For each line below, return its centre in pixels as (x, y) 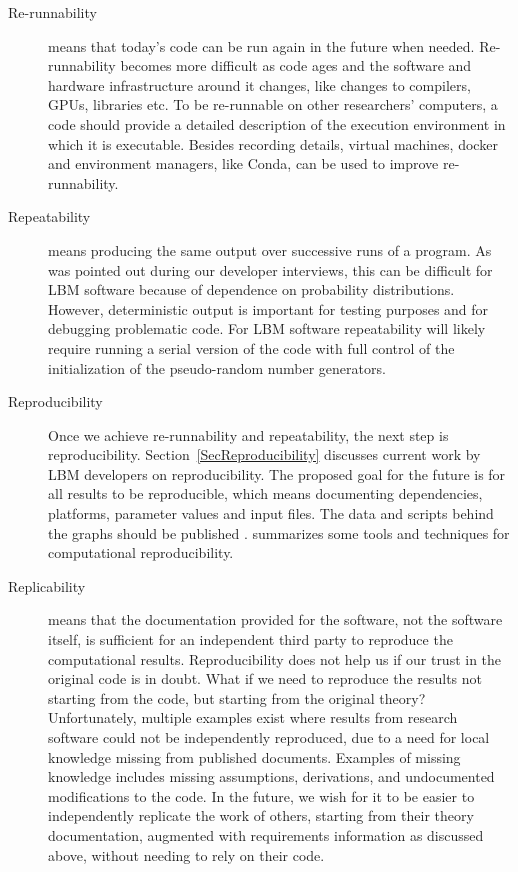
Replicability (47, 585)
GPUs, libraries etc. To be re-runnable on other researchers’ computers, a (273, 104)
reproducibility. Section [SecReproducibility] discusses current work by (264, 454)
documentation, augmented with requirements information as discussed (266, 834)
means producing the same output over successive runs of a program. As (270, 249)
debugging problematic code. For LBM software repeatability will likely (267, 328)
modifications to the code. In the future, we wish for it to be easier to (261, 795)
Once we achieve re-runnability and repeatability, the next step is (248, 434)
